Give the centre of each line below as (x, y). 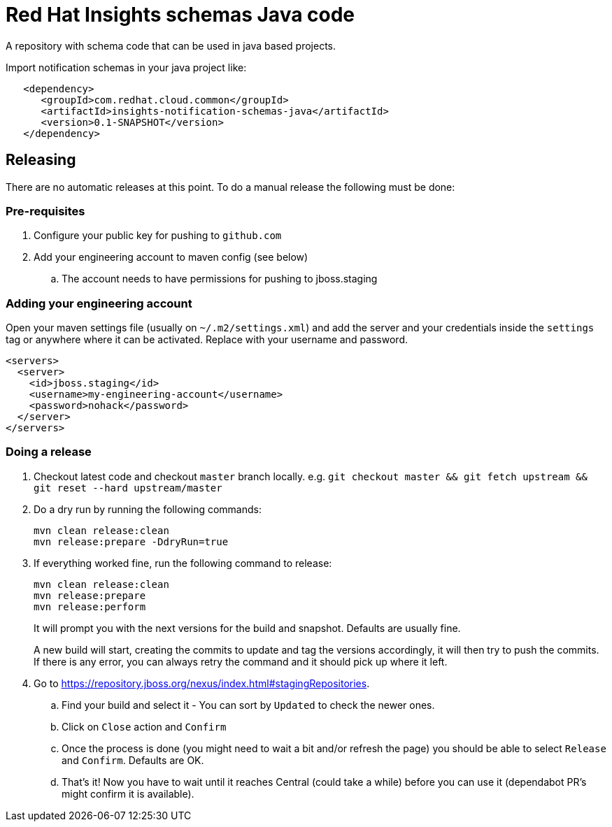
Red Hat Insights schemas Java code (180, 15)
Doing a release (49, 452)
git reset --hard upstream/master (128, 488)
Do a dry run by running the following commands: (148, 509)
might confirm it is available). (128, 793)
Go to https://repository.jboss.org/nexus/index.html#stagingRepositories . (202, 683)
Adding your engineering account (99, 303)
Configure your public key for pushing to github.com (158, 236)
